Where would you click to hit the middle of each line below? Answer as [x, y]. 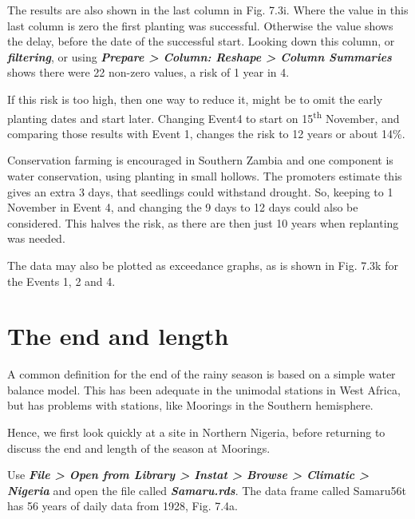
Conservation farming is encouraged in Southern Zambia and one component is [200, 160]
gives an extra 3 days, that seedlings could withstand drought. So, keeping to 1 [200, 191]
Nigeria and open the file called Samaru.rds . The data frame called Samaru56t [207, 490]
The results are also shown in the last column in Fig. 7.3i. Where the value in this [208, 10]
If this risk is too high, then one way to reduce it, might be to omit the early [195, 99]
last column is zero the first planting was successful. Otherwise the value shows [200, 25]
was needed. [36, 238]
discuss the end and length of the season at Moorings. [139, 448]
